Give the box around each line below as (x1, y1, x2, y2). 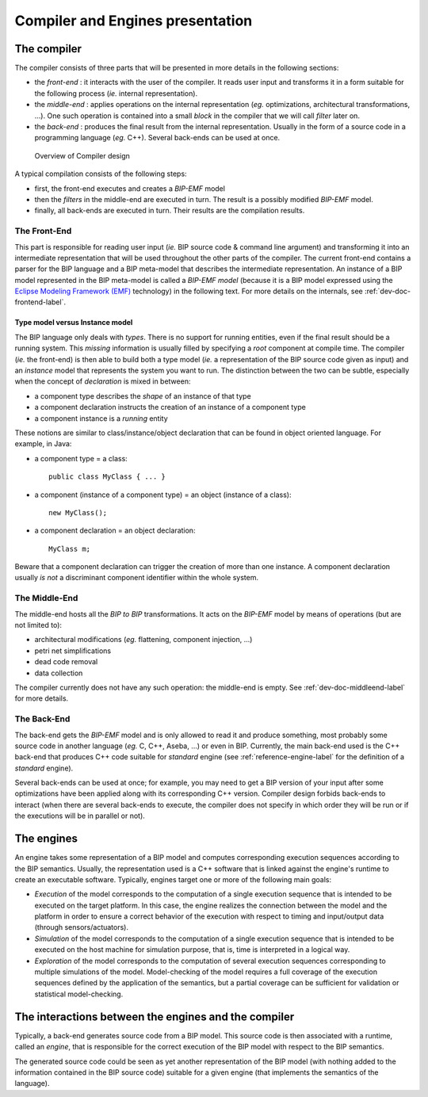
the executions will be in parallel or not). (14, 811, 146, 820)
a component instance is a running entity (34, 413, 168, 423)
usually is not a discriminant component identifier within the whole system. (14, 573, 259, 583)
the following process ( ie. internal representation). (34, 88, 198, 98)
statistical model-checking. (34, 989, 124, 999)
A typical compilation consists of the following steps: (14, 169, 187, 178)
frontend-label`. (14, 297, 67, 307)
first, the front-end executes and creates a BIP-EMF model (34, 183, 226, 193)
